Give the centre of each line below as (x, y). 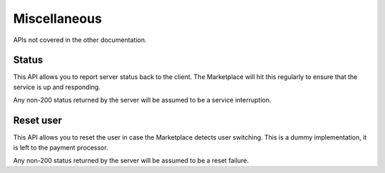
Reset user (37, 121)
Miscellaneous (58, 19)
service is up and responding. (57, 87)
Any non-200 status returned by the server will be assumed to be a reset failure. (131, 160)
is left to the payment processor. (61, 147)
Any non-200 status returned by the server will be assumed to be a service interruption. (142, 100)
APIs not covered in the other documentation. (80, 40)
